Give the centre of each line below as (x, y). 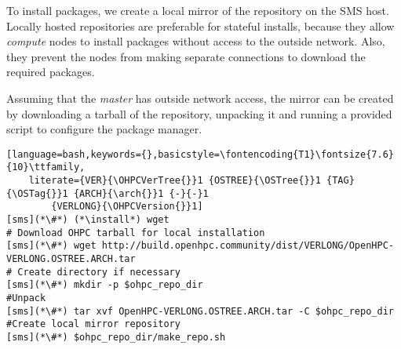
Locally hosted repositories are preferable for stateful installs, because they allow (200, 25)
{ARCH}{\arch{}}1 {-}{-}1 (141, 193)
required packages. (51, 72)
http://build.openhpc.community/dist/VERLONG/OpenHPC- (248, 246)
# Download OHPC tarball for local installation (136, 233)
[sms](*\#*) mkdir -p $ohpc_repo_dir (105, 285)
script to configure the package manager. (104, 129)
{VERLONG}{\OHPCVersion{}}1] (127, 207)
